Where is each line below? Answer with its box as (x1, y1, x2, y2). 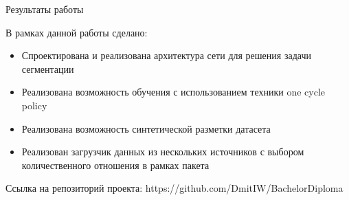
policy (21, 98, 47, 112)
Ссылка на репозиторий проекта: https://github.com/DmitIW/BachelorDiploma (5, 181, 344, 195)
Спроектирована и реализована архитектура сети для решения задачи (21, 48, 311, 63)
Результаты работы (5, 2, 84, 16)
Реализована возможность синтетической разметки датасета (21, 121, 271, 135)
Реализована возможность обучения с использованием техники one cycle (21, 85, 325, 99)
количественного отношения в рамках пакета (21, 157, 210, 172)
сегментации (21, 61, 74, 76)
